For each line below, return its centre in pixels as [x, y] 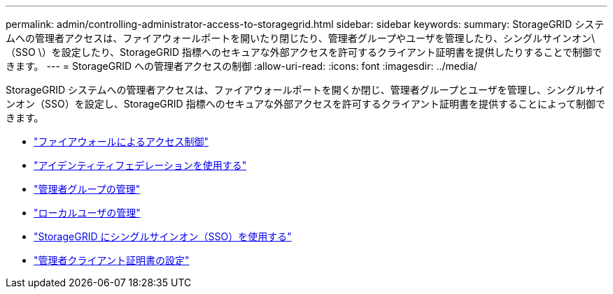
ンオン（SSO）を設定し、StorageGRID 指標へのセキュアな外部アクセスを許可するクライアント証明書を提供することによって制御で [305, 104]
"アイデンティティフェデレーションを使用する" [140, 165]
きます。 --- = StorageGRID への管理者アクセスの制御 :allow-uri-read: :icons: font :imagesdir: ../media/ [241, 66]
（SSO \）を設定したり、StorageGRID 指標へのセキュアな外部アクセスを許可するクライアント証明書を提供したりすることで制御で [304, 52]
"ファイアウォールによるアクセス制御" [121, 141]
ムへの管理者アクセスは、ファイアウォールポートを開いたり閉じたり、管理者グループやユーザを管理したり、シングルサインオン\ [301, 38]
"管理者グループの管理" [87, 189]
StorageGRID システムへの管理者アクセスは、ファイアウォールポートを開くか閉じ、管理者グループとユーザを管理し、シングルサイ [305, 90]
